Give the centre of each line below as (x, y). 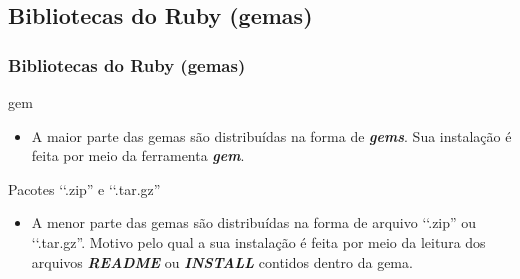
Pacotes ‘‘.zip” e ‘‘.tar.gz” (84, 188)
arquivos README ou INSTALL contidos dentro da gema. (222, 261)
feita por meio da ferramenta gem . (138, 155)
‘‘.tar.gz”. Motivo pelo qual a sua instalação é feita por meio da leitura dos (258, 241)
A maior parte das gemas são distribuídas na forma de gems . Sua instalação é (271, 135)
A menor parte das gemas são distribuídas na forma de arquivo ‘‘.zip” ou (254, 222)
